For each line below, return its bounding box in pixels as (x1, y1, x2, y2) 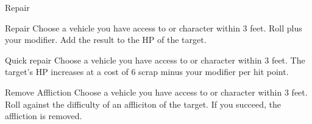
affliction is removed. (5, 109, 82, 122)
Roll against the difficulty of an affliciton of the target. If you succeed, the (5, 97, 282, 110)
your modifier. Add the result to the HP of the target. (5, 33, 207, 46)
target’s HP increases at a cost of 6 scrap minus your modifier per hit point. (5, 65, 289, 78)
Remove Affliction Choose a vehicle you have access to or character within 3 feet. (5, 85, 308, 98)
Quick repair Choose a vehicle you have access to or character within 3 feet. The (5, 53, 305, 66)
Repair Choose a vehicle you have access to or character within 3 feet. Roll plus (5, 21, 302, 34)
